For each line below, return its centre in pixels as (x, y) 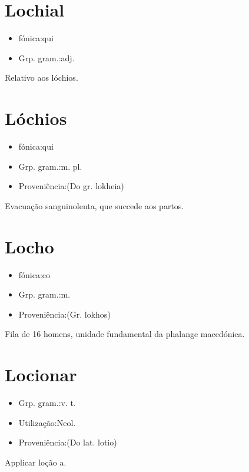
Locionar (41, 374)
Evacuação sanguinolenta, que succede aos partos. (94, 205)
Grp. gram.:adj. (47, 57)
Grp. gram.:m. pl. (50, 166)
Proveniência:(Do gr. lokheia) (71, 186)
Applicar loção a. (36, 462)
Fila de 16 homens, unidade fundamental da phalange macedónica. (125, 334)
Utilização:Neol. (47, 422)
